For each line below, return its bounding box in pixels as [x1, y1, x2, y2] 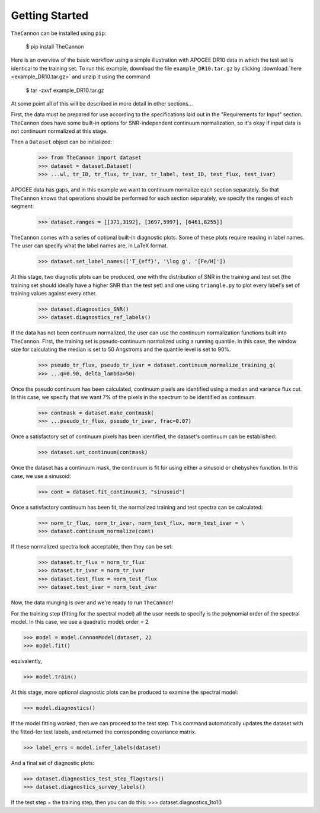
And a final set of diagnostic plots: [11, 759, 95, 766]
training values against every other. [11, 290, 97, 297]
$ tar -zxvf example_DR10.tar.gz [25, 87, 104, 94]
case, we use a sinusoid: [11, 472, 71, 480]
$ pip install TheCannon [25, 43, 84, 50]
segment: [11, 202, 34, 210]
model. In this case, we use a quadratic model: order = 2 [11, 618, 149, 625]
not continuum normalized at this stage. [11, 127, 108, 135]
